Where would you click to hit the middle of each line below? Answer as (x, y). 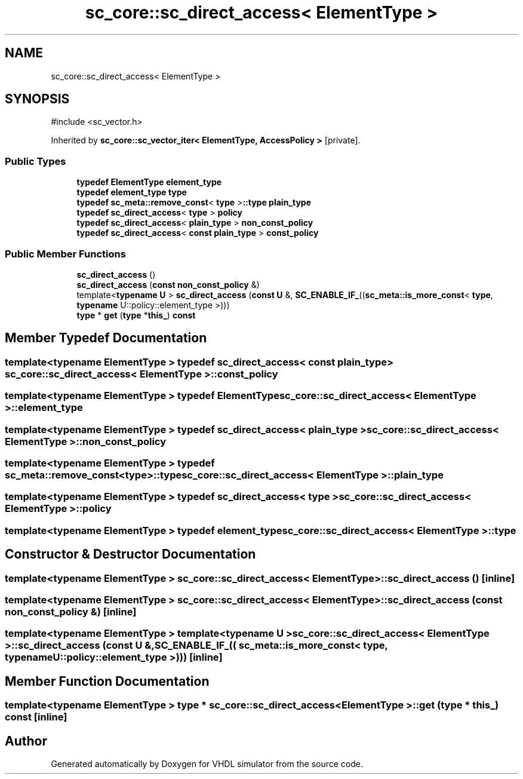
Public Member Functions (65, 254)
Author (26, 741)
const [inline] (36, 717)
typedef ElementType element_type (149, 182)
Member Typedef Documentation (106, 338)
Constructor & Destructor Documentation (130, 554)
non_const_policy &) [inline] (71, 611)
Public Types (36, 161)
